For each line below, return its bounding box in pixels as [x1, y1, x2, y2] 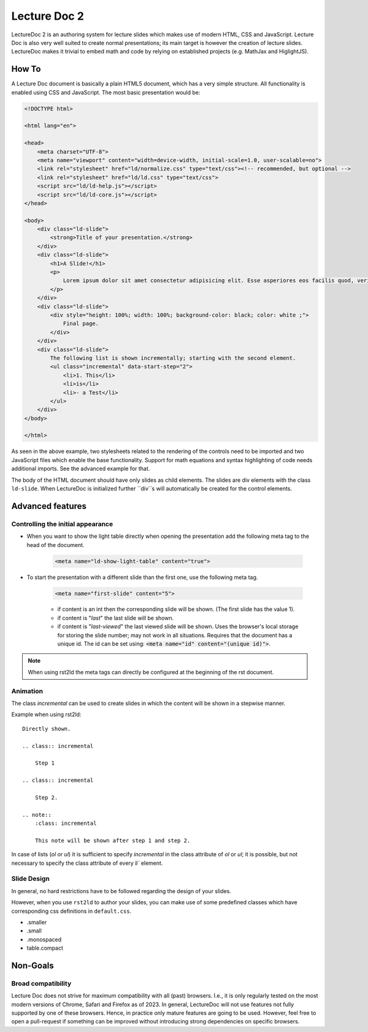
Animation [11, 687, 43, 695]
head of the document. [26, 541, 85, 548]
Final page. [63, 320, 99, 327]
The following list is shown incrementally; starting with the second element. [50, 354, 296, 361]
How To [11, 64, 41, 74]
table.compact [26, 944, 64, 952]
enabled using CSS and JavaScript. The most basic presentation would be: [11, 89, 201, 96]
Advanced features [11, 501, 87, 511]
